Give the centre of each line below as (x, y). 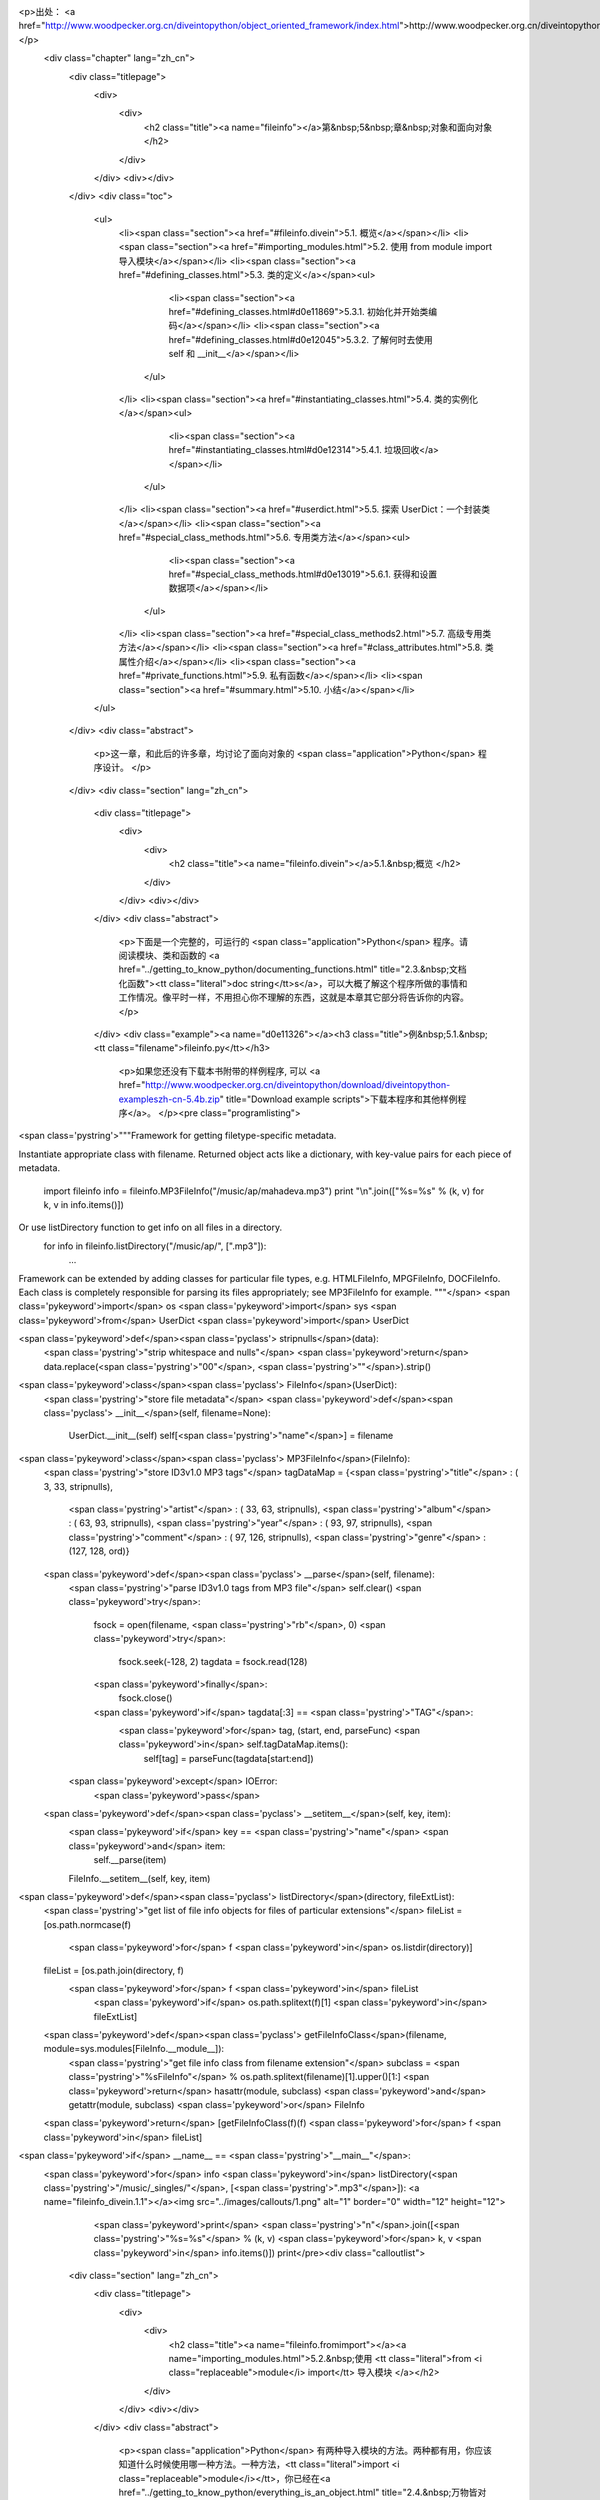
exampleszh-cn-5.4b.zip (169, 1099)
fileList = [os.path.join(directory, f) (114, 1970)
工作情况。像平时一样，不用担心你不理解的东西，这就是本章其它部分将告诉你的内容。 (293, 997)
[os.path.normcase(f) (87, 1924)
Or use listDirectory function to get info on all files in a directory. (150, 1227)
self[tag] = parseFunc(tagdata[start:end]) (228, 1758)
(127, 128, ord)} (99, 1551)
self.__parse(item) (130, 1860)
